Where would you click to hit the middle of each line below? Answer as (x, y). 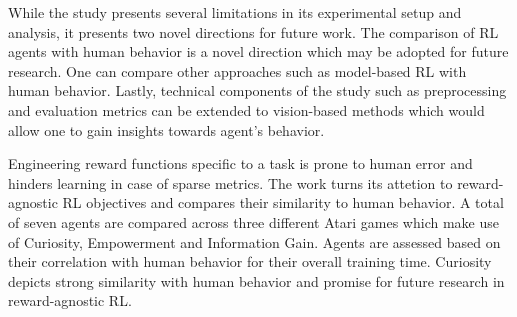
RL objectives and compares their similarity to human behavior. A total (283, 202)
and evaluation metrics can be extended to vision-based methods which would (246, 109)
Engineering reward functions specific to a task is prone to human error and (240, 163)
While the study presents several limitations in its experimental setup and (235, 12)
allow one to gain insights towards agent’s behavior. (166, 129)
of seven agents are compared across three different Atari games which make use (253, 221)
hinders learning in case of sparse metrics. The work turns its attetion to (230, 182)
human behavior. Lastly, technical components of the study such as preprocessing (257, 90)
